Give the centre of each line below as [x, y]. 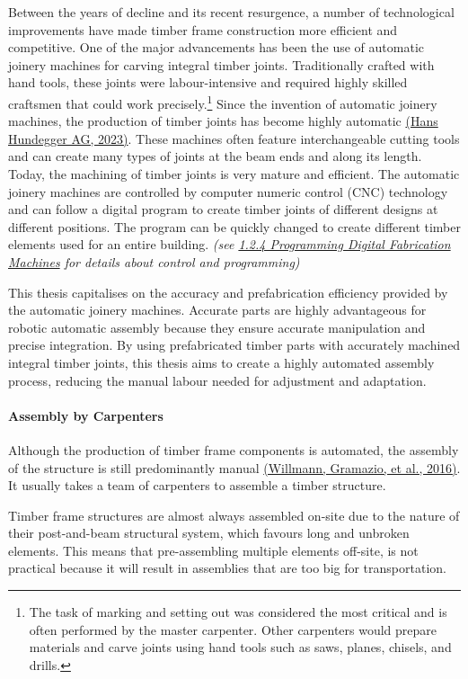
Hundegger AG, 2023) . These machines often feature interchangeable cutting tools [234, 138]
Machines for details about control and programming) [154, 261]
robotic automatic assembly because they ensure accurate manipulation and [217, 327]
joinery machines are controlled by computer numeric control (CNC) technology [228, 191]
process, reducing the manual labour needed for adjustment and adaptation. [217, 380]
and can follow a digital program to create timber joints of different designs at [223, 209]
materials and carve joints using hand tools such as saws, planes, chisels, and [240, 647]
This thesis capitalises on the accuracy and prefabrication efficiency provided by [228, 292]
